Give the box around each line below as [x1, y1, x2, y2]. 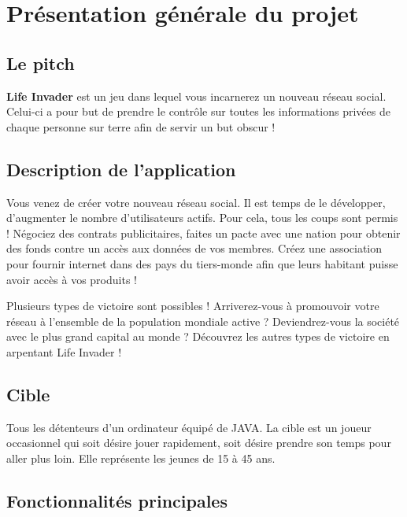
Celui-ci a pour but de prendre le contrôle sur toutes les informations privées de [6, 103, 390, 120]
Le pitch [6, 50, 75, 75]
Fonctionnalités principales [6, 488, 228, 512]
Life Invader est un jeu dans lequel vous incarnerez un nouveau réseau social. [6, 87, 387, 104]
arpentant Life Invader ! [6, 343, 122, 360]
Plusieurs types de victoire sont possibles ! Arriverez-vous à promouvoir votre [6, 297, 379, 314]
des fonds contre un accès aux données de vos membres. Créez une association [6, 240, 383, 257]
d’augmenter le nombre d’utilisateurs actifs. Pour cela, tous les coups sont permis [6, 209, 398, 226]
